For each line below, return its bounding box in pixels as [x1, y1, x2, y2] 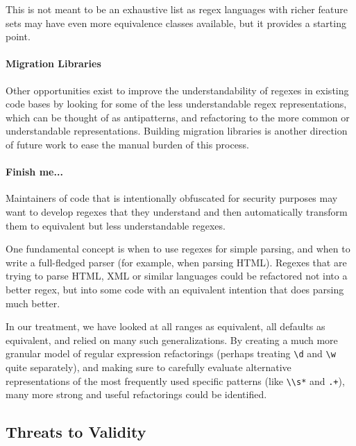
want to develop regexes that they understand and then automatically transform [6, 204, 348, 218]
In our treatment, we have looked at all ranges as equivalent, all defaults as [6, 319, 325, 334]
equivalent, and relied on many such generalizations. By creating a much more [6, 332, 338, 347]
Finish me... [6, 164, 63, 179]
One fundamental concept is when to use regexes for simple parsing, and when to [6, 241, 350, 256]
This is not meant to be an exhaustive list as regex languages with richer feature [6, 2, 348, 16]
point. [6, 29, 31, 44]
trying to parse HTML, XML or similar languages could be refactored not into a [6, 268, 348, 283]
